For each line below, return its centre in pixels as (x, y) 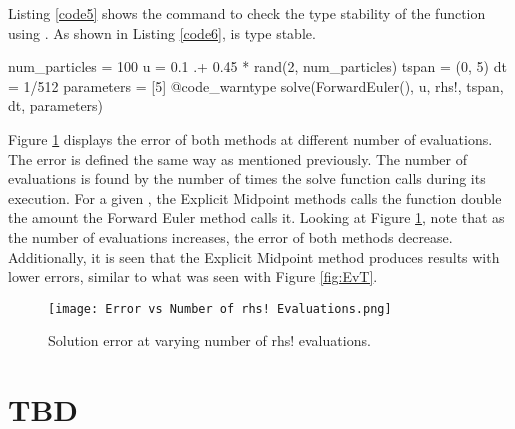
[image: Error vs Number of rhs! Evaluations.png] (220, 308)
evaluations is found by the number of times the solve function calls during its (247, 178)
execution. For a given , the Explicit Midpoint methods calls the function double (255, 197)
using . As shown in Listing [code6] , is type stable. (162, 32)
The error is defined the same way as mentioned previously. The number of (237, 158)
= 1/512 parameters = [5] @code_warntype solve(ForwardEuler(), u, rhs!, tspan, (256, 85)
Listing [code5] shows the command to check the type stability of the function (247, 13)
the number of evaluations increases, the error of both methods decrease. (230, 236)
